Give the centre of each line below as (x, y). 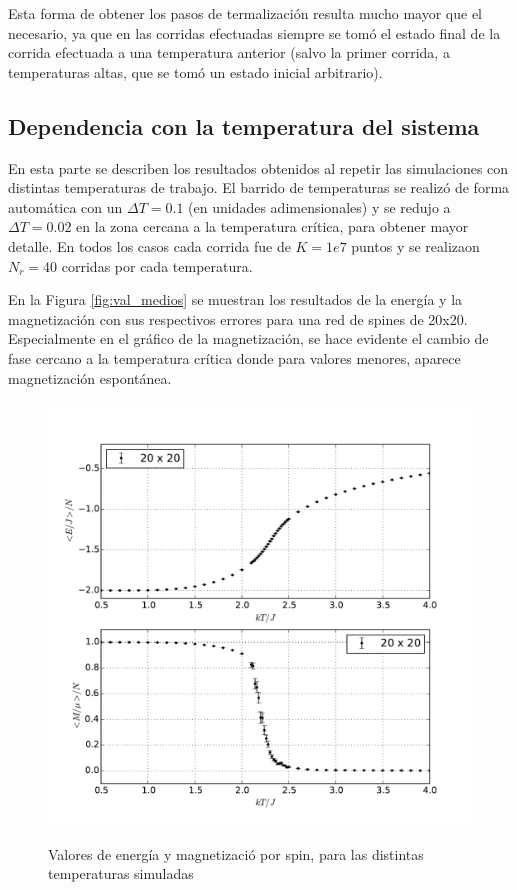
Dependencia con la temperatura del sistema (244, 125)
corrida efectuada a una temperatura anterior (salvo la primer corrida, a (229, 52)
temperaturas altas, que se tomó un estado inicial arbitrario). (195, 71)
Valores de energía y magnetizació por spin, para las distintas (236, 853)
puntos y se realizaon (415, 245)
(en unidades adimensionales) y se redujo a (319, 206)
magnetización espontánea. (90, 377)
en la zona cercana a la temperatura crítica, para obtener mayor (272, 226)
